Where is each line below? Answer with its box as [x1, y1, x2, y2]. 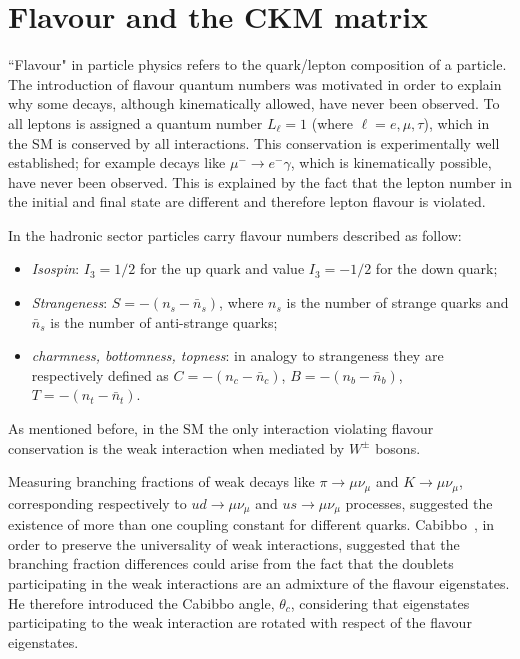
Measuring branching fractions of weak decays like [8, 471, 315, 492]
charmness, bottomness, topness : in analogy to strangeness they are [31, 345, 444, 366]
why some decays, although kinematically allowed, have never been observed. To [8, 93, 500, 114]
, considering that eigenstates [290, 592, 470, 613]
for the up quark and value [139, 258, 305, 279]
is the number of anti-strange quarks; [50, 311, 278, 332]
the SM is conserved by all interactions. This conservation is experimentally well [8, 132, 500, 153]
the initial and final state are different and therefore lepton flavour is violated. [8, 191, 486, 212]
